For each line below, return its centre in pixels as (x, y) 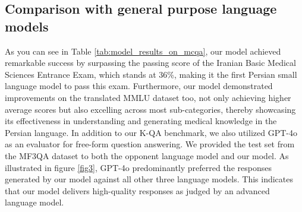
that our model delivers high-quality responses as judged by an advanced (137, 190)
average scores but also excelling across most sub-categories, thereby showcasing (150, 109)
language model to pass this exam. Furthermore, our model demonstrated (139, 86)
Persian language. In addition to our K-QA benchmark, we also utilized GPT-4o (151, 132)
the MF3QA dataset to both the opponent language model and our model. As (147, 155)
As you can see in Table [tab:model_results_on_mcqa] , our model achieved (143, 51)
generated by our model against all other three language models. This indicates (149, 179)
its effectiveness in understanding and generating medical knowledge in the (141, 121)
